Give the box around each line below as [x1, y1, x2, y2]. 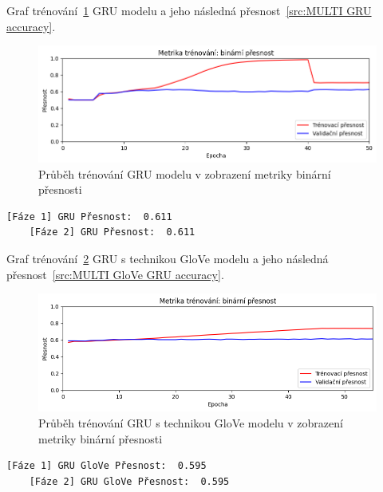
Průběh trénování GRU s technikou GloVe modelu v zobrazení [38, 415, 343, 431]
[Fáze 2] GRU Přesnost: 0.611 [29, 226, 195, 238]
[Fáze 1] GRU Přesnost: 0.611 [6, 211, 172, 222]
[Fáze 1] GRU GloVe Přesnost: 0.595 [6, 460, 207, 472]
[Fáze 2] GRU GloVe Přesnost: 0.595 [29, 475, 230, 487]
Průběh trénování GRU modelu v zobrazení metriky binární [38, 165, 331, 182]
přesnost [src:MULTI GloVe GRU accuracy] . [6, 266, 224, 282]
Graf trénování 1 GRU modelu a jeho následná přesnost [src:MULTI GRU [6, 2, 372, 18]
